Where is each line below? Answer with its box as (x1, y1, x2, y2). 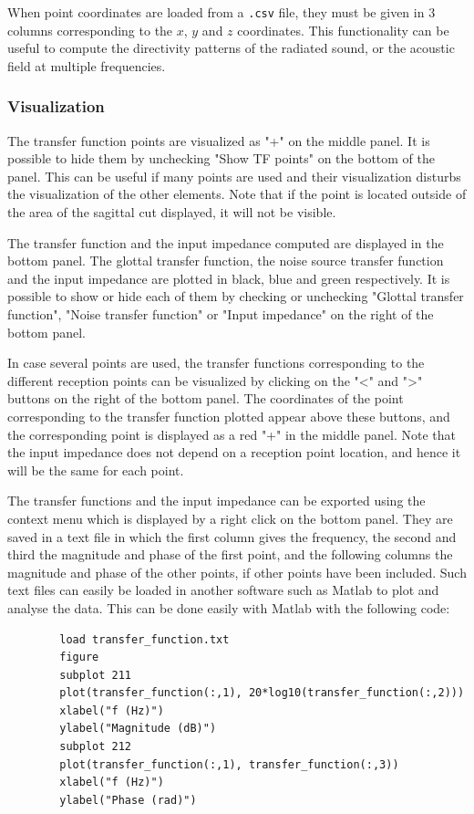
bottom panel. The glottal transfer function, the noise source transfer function (7, 251, 444, 270)
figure (59, 651, 99, 664)
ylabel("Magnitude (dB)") (59, 722, 217, 736)
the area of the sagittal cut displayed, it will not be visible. (7, 203, 336, 222)
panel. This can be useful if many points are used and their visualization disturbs (7, 166, 461, 185)
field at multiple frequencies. (7, 56, 166, 75)
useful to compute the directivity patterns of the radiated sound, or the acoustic (7, 38, 455, 57)
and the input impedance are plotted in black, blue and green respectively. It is (7, 268, 450, 287)
